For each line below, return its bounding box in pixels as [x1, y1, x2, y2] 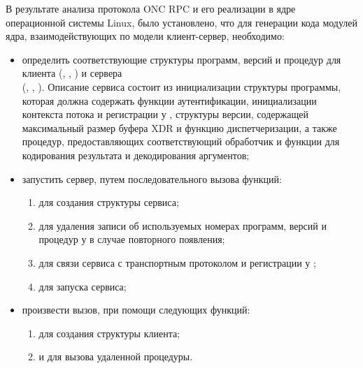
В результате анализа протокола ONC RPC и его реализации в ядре [6, 1, 296, 15]
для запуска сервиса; [38, 279, 127, 293]
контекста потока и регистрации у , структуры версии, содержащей [22, 107, 308, 122]
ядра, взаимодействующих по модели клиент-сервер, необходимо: [6, 29, 285, 43]
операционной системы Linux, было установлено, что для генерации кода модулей [6, 15, 358, 29]
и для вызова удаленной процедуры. [38, 349, 193, 364]
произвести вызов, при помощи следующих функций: [22, 302, 250, 317]
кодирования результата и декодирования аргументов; [22, 147, 250, 162]
